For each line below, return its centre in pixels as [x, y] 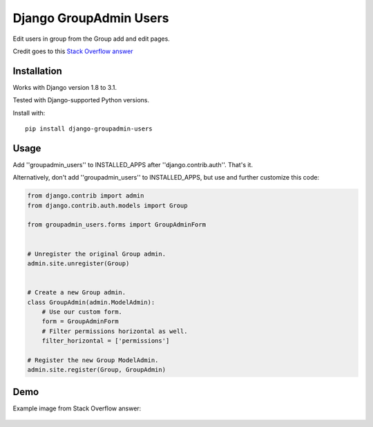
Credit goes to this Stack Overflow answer [73, 51]
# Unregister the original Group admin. [96, 254]
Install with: [29, 113]
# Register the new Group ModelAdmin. [93, 360]
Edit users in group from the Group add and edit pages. [92, 39]
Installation [37, 71]
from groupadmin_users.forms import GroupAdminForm [117, 225]
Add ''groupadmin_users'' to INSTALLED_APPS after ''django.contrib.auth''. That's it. [133, 164]
